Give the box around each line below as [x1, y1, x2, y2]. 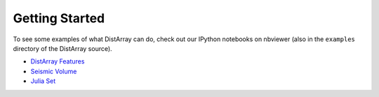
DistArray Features [30, 57, 85, 66]
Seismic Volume [30, 67, 77, 75]
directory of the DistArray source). [13, 44, 112, 52]
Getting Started [13, 10, 105, 26]
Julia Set [30, 77, 56, 85]
